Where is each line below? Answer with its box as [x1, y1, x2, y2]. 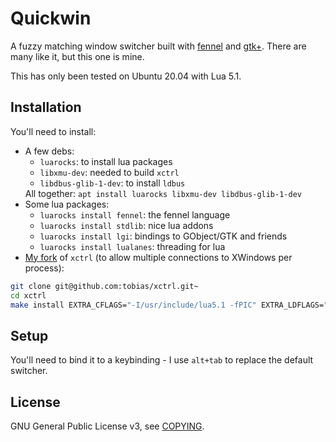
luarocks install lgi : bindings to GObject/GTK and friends [39, 230, 288, 242]
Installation [10, 99, 82, 116]
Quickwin [10, 7, 92, 30]
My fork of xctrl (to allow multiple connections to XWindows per [24, 251, 293, 263]
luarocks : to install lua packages [39, 155, 173, 167]
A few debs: [24, 145, 75, 157]
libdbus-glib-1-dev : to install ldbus [39, 177, 186, 189]
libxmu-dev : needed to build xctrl [39, 166, 180, 178]
